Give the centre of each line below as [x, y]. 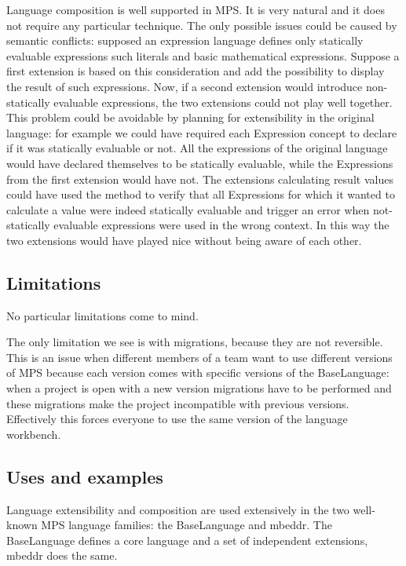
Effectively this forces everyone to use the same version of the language [177, 419]
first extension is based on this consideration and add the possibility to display [196, 71]
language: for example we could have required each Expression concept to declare [202, 132]
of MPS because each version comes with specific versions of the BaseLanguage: [198, 372]
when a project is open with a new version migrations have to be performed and [199, 388]
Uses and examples [85, 476]
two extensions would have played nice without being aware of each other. [184, 240]
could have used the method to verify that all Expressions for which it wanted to [201, 194]
